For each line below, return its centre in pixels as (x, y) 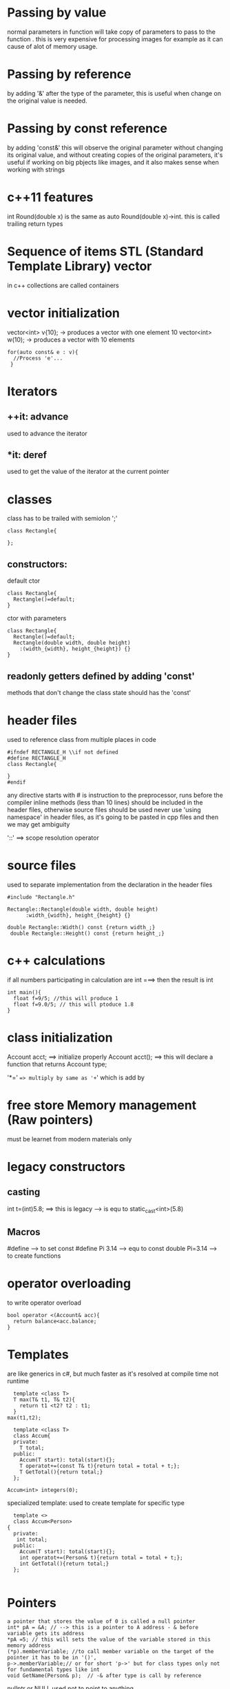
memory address (29, 1646)
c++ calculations (56, 961)
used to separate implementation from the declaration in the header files (110, 884)
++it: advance (38, 417)
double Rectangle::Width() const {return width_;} (81, 927)
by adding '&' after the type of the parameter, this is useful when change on (114, 93)
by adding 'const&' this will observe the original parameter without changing (115, 147)
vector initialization (64, 313)
